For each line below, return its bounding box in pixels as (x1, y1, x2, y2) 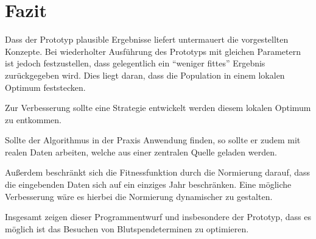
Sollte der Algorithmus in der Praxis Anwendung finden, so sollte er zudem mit (5, 134, 301, 146)
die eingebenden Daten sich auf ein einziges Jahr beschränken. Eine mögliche (5, 178, 292, 191)
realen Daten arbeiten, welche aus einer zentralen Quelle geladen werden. (5, 145, 277, 158)
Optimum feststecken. (5, 80, 86, 93)
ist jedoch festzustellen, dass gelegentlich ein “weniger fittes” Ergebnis (5, 57, 265, 70)
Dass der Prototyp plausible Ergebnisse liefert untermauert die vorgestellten (5, 33, 289, 46)
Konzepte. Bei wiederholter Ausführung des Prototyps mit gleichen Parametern (5, 45, 301, 57)
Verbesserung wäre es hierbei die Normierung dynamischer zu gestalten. (5, 190, 273, 202)
